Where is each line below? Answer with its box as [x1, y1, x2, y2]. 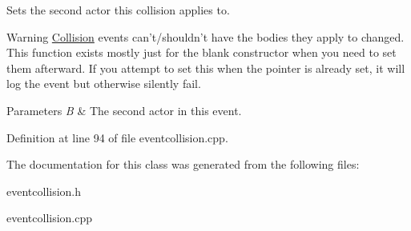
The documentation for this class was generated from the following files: [6, 156, 360, 173]
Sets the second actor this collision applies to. [6, 2, 230, 18]
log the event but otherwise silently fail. [6, 75, 201, 92]
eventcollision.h [6, 182, 82, 199]
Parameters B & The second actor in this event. [6, 102, 242, 118]
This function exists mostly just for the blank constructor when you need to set [6, 44, 397, 61]
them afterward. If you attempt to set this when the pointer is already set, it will [6, 59, 405, 76]
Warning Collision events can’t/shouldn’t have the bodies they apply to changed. [6, 28, 405, 45]
